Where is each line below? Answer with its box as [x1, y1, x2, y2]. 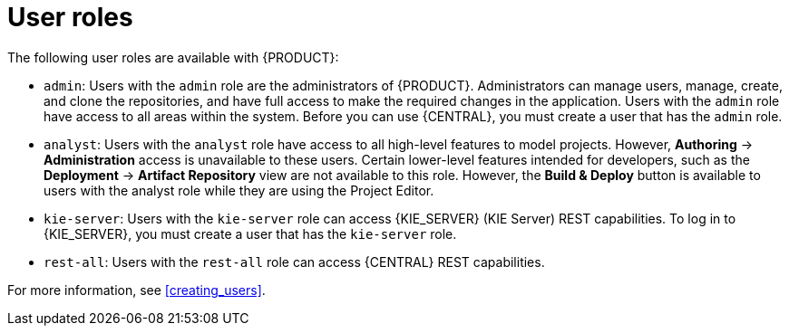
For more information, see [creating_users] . [7, 281, 266, 298]
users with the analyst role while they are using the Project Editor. [44, 182, 434, 198]
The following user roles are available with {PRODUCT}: [7, 49, 339, 65]
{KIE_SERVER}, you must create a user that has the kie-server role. [44, 225, 457, 242]
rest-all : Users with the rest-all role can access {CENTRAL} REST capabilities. [44, 253, 545, 270]
